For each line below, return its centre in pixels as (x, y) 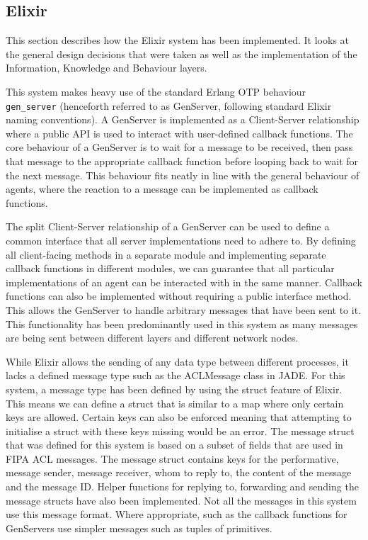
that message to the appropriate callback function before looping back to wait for (182, 161)
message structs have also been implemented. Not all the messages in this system (181, 500)
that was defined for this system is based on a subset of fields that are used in (174, 445)
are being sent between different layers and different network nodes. (152, 338)
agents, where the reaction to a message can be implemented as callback (162, 189)
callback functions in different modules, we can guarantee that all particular (170, 268)
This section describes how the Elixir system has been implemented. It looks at (178, 40)
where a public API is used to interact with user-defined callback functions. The (179, 133)
